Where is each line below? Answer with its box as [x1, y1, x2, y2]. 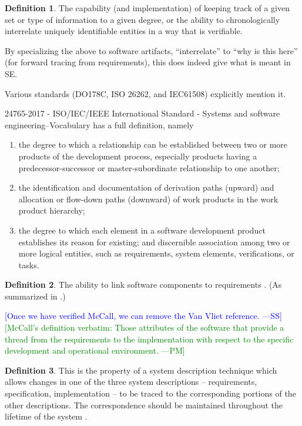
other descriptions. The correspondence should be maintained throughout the [5, 398, 283, 411]
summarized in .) [5, 289, 66, 302]
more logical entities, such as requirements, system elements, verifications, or [18, 247, 294, 259]
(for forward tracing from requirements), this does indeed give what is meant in [5, 56, 291, 68]
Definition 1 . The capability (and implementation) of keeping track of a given [5, 2, 290, 14]
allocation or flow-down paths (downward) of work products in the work [18, 192, 278, 205]
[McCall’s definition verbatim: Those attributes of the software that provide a [5, 321, 284, 334]
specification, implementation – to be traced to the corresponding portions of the [5, 387, 296, 400]
